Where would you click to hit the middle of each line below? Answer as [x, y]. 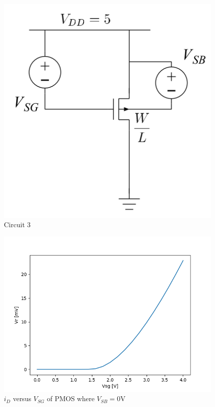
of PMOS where [71, 398]
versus [22, 398]
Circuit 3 [17, 225]
